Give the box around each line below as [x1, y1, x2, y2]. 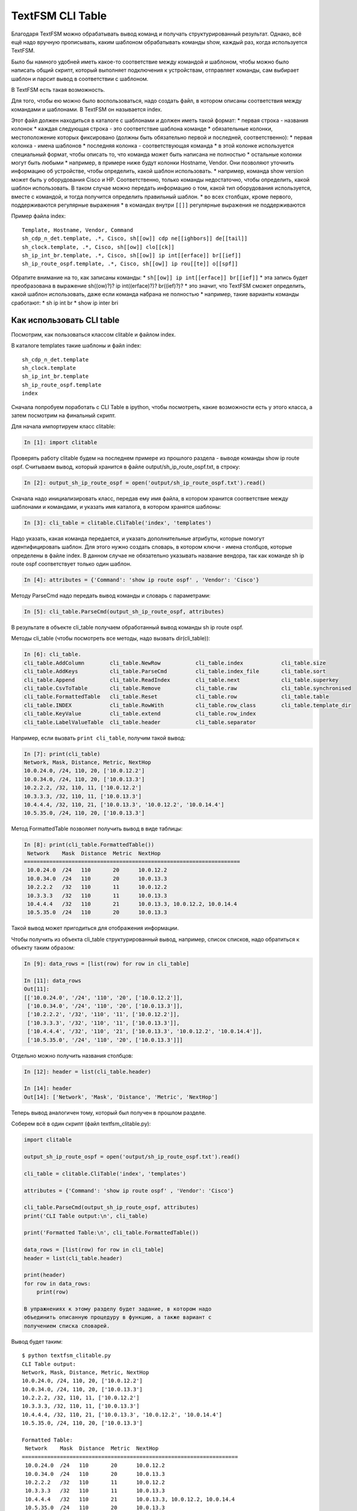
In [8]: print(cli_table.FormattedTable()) [24, 841, 155, 849]
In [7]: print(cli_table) [24, 750, 101, 757]
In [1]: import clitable [24, 439, 98, 446]
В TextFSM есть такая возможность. [11, 86, 106, 93]
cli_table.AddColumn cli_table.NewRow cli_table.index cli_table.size [24, 659, 326, 666]
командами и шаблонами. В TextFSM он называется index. [11, 106, 163, 113]
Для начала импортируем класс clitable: [11, 423, 116, 430]
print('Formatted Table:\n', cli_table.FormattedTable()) [24, 1229, 199, 1236]
